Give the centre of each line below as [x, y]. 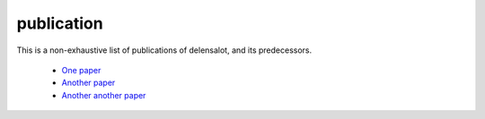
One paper [81, 70]
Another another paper [104, 95]
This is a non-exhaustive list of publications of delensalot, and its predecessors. [164, 50]
